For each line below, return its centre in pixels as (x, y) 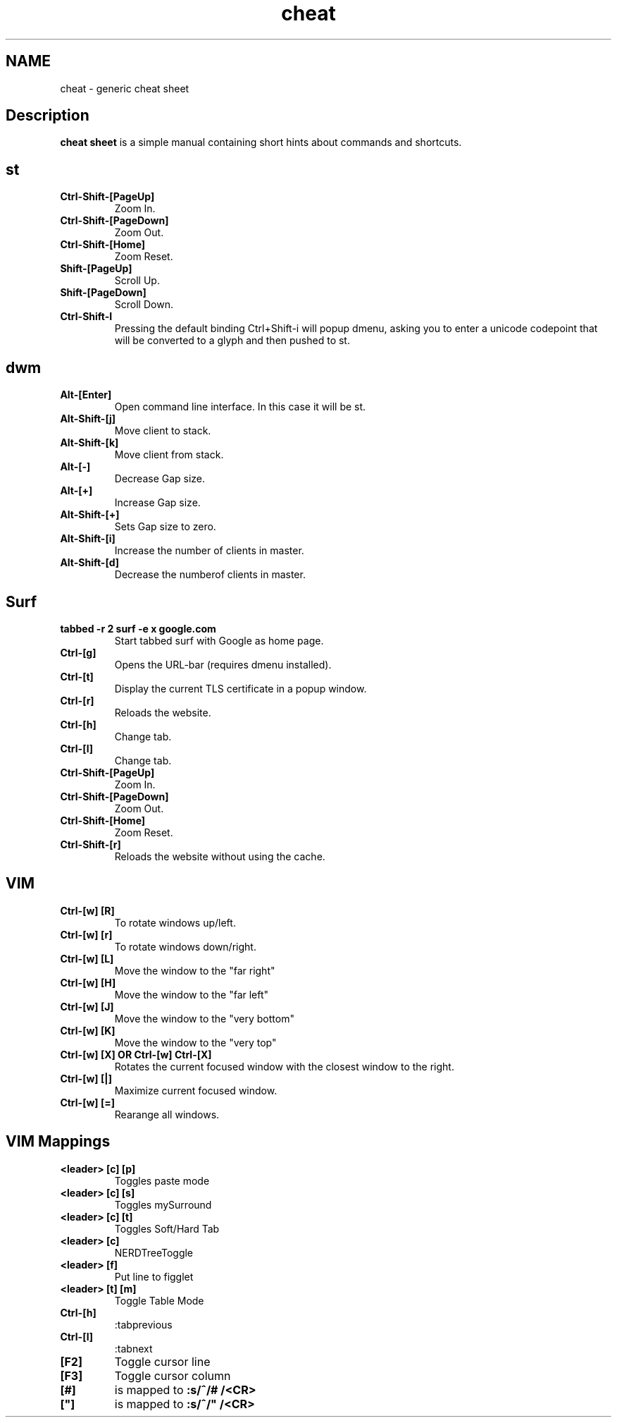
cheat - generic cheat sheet (125, 88)
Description (48, 116)
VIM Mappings (58, 1142)
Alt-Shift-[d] (89, 563)
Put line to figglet (154, 1276)
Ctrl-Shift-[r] (91, 844)
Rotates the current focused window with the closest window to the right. (284, 1066)
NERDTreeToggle (154, 1252)
